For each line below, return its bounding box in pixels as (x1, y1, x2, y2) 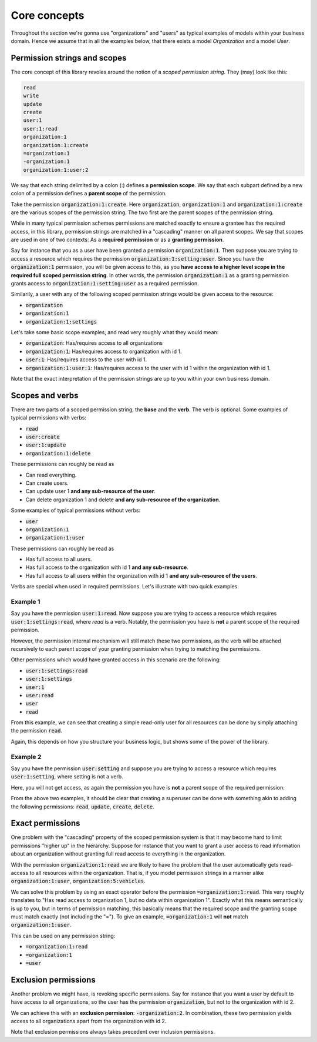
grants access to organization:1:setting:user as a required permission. (11, 280, 199, 287)
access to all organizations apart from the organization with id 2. (11, 1018, 167, 1025)
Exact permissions (11, 818, 80, 828)
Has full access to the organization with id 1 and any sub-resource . (25, 564, 189, 571)
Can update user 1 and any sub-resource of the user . (25, 488, 156, 495)
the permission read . (11, 727, 63, 734)
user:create (25, 434, 60, 440)
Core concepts (11, 9, 85, 22)
